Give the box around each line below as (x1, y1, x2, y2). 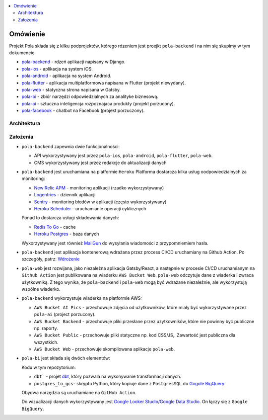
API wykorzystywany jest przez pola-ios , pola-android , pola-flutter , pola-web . (34, 153, 213, 159)
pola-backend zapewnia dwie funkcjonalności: (21, 143, 120, 149)
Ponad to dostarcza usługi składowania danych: (21, 215, 119, 221)
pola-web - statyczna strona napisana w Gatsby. (21, 87, 121, 93)
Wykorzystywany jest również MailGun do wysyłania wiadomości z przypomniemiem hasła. (21, 240, 208, 246)
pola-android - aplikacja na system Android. (21, 73, 112, 79)
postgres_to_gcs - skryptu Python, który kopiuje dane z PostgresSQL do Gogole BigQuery (34, 380, 225, 386)
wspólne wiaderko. (21, 286, 61, 292)
